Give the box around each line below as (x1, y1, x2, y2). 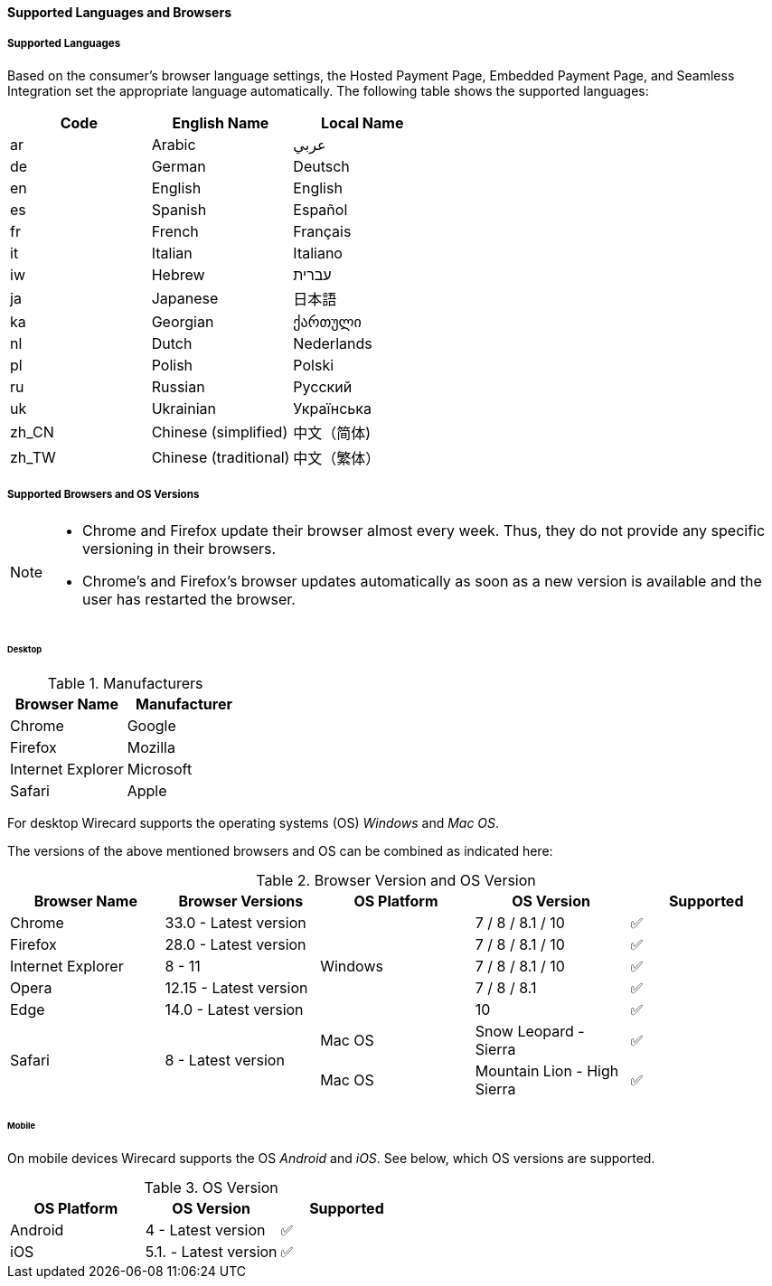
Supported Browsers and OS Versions (7, 488, 200, 502)
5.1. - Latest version (145, 1242, 278, 1261)
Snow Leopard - (475, 1022, 585, 1041)
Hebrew (151, 265, 205, 284)
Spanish (151, 200, 207, 219)
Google (127, 717, 176, 736)
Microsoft (127, 760, 193, 779)
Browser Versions (178, 892, 304, 911)
